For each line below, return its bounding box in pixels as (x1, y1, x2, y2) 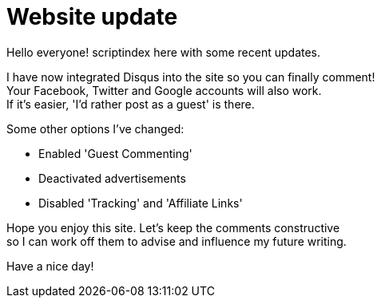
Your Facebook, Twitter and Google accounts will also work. (6, 83, 322, 97)
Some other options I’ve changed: (6, 121, 185, 136)
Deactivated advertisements (38, 171, 186, 185)
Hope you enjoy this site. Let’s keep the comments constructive (6, 220, 340, 235)
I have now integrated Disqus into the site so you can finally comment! (6, 69, 375, 84)
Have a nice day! (6, 259, 94, 273)
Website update (6, 3, 178, 30)
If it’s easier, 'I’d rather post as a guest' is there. (6, 97, 255, 111)
